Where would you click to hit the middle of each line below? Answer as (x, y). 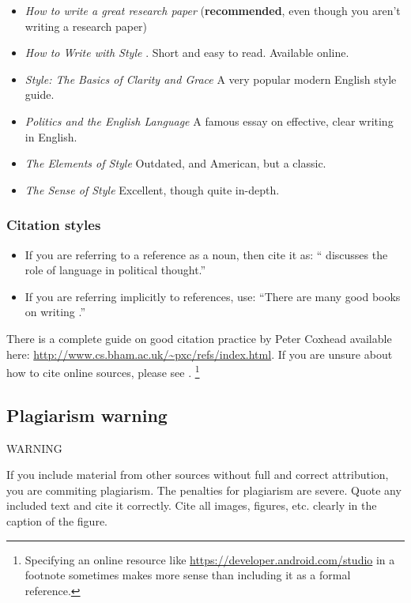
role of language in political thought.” (115, 270)
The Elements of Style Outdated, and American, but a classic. (175, 163)
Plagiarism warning (87, 415)
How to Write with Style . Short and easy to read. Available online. (187, 53)
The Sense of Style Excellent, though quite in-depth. (152, 189)
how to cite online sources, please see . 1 (103, 371)
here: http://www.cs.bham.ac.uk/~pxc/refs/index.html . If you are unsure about (200, 354)
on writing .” (55, 312)
